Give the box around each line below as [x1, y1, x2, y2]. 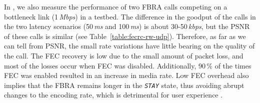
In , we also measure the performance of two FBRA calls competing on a [4, 1, 227, 11]
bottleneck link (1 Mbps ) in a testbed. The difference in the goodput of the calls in [4, 11, 256, 21]
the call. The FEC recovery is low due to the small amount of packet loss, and [4, 50, 243, 60]
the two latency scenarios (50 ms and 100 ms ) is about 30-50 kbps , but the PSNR [4, 21, 250, 31]
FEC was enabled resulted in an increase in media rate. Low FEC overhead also [4, 70, 249, 80]
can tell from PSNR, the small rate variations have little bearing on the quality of [4, 40, 255, 51]
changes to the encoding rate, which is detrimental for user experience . [4, 89, 223, 100]
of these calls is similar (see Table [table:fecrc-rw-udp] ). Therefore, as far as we [4, 30, 246, 41]
